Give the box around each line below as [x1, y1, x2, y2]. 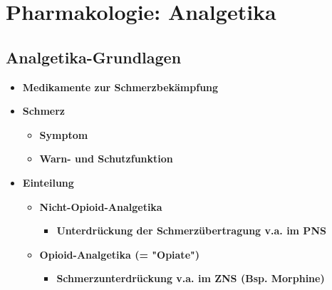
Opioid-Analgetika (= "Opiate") [39, 247, 199, 261]
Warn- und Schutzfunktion [39, 151, 173, 166]
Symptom [39, 127, 88, 142]
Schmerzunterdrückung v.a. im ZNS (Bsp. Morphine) [56, 271, 325, 286]
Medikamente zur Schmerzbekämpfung [22, 79, 219, 94]
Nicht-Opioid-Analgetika [39, 199, 162, 214]
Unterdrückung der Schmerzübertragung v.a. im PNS [56, 223, 326, 238]
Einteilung [22, 175, 74, 190]
